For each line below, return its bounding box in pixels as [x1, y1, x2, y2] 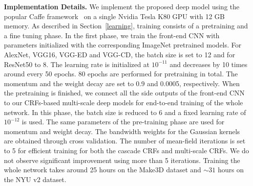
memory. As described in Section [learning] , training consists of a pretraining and [4, 21, 248, 31]
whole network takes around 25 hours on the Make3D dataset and [4, 164, 201, 175]
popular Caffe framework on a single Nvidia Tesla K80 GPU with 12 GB [4, 11, 225, 21]
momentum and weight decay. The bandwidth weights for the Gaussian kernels [4, 126, 240, 136]
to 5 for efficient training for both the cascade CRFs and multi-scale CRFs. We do [4, 145, 249, 155]
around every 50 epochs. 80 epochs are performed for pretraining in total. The [4, 69, 238, 79]
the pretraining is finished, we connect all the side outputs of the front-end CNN [4, 88, 245, 98]
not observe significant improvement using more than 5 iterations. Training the [4, 155, 240, 165]
